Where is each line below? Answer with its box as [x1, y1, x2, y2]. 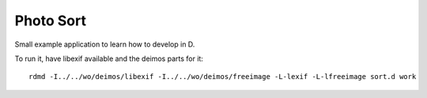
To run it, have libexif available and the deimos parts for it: [14, 54, 203, 63]
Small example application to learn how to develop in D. [14, 40, 195, 49]
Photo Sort [14, 12, 87, 29]
